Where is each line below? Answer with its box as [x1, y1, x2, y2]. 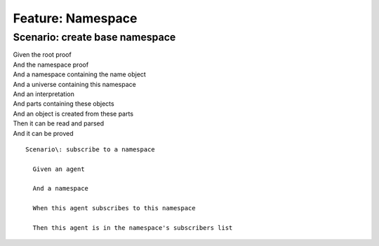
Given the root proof [13, 50, 72, 59]
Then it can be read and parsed [13, 119, 105, 128]
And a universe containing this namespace [13, 80, 136, 88]
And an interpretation [13, 90, 75, 98]
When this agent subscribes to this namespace [32, 204, 196, 212]
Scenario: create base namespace [13, 31, 176, 43]
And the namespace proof [13, 60, 89, 69]
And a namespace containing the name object [13, 70, 147, 78]
